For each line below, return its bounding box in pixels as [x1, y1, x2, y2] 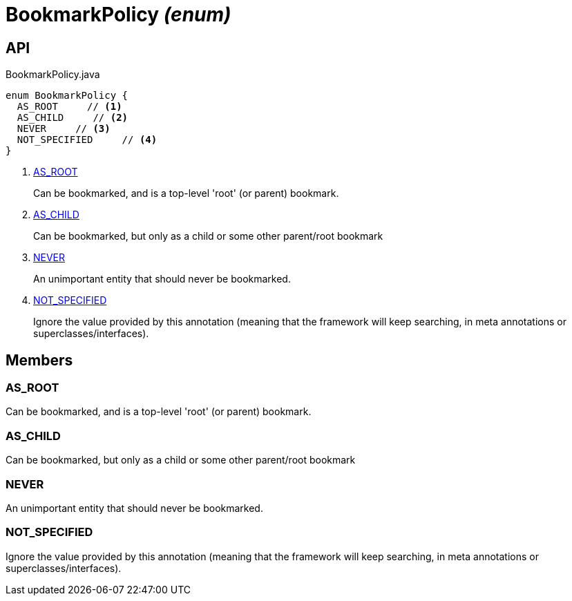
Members [6, 351, 73, 369]
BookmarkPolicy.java [6, 68, 100, 81]
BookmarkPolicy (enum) [6, 3, 231, 26]
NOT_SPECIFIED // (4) [17, 134, 158, 146]
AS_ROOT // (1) [17, 101, 122, 113]
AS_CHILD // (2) [17, 112, 128, 124]
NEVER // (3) [17, 123, 111, 135]
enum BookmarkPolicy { [6, 90, 128, 102]
